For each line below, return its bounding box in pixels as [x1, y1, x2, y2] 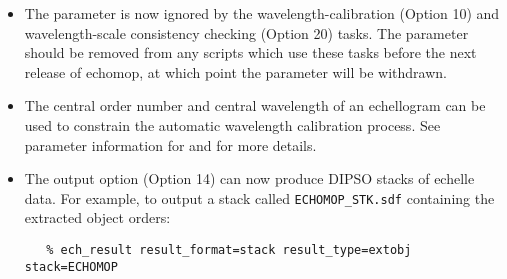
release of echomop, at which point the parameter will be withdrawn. [24, 61, 447, 82]
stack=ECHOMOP [24, 259, 118, 274]
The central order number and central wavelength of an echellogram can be [24, 95, 486, 116]
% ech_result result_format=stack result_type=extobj [46, 243, 412, 257]
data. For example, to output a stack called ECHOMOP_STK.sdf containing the [24, 187, 495, 208]
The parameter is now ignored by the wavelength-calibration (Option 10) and [24, 3, 500, 23]
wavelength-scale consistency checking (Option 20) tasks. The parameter [24, 22, 469, 43]
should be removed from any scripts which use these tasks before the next [24, 42, 477, 63]
